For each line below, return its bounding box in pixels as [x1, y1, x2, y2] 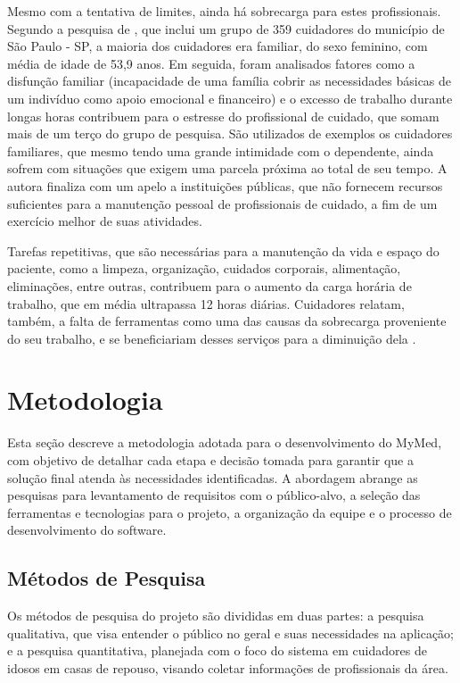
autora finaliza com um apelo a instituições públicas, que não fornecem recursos [7, 176, 443, 195]
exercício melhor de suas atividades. [7, 212, 202, 230]
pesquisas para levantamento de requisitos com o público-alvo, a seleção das [7, 486, 421, 504]
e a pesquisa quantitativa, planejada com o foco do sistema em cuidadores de [7, 641, 427, 660]
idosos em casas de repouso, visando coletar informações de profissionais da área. [7, 658, 448, 677]
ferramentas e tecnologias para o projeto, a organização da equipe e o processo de [7, 503, 452, 521]
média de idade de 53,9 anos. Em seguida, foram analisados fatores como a [7, 54, 415, 72]
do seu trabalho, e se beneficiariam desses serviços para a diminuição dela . [7, 329, 416, 347]
